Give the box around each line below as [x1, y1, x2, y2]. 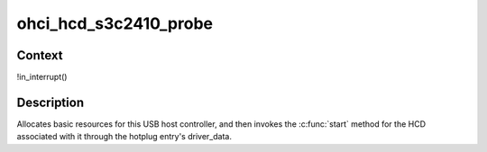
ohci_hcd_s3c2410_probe [16, 13, 214, 33]
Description [16, 94, 85, 110]
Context [16, 48, 63, 63]
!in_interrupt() [16, 72, 68, 83]
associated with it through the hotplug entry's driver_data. [16, 131, 232, 142]
